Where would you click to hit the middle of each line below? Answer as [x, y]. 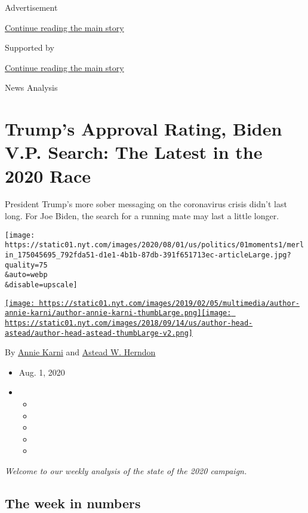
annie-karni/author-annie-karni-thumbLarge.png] [103, 313]
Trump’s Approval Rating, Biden [144, 129]
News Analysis [31, 87]
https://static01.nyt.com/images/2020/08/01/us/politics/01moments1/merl [155, 245]
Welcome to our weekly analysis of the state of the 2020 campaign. [126, 470]
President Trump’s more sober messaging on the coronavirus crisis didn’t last [146, 204]
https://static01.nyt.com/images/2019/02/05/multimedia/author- [169, 303]
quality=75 [26, 265]
